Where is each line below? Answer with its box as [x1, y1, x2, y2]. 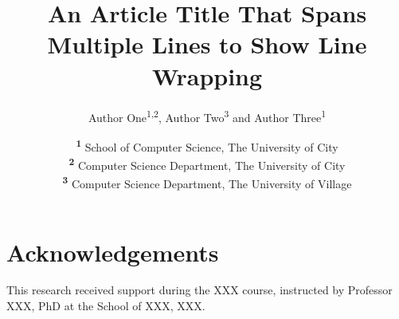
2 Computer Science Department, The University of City [68, 155, 346, 173]
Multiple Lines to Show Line [47, 28, 367, 61]
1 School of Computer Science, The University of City [76, 136, 338, 155]
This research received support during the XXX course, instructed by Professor [6, 282, 393, 298]
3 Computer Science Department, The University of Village [62, 173, 352, 191]
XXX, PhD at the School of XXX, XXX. [6, 297, 205, 314]
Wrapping [151, 59, 263, 92]
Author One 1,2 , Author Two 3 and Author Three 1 [88, 106, 327, 125]
